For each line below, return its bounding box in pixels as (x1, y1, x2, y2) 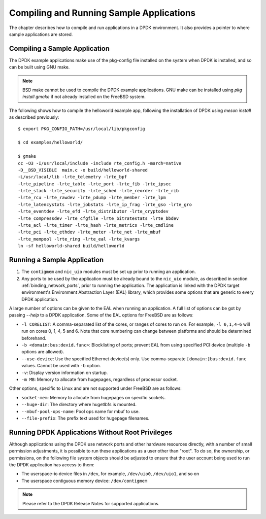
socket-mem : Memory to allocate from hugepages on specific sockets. (21, 394, 166, 400)
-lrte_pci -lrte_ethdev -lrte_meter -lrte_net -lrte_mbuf (18, 229, 161, 235)
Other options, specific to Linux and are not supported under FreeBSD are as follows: (9, 385, 182, 391)
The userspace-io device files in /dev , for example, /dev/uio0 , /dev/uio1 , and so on (21, 471, 199, 477)
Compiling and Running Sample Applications (9, 7, 196, 18)
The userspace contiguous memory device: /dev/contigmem (21, 478, 148, 484)
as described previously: (9, 114, 59, 120)
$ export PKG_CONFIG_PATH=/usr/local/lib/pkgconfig (18, 126, 145, 132)
